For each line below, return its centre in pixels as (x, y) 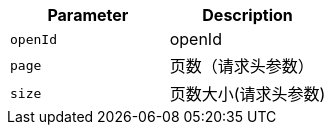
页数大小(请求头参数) (247, 94)
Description (247, 15)
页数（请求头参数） (241, 66)
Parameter (88, 15)
